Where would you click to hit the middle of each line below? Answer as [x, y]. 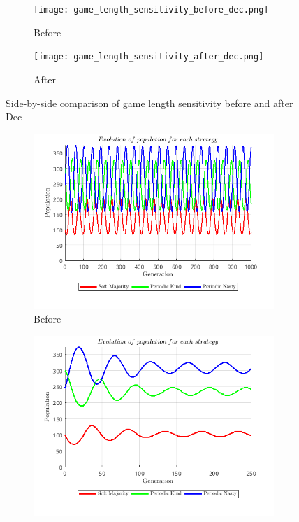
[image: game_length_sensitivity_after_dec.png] [149, 57]
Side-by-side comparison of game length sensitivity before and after [149, 103]
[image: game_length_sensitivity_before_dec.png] [151, 10]
